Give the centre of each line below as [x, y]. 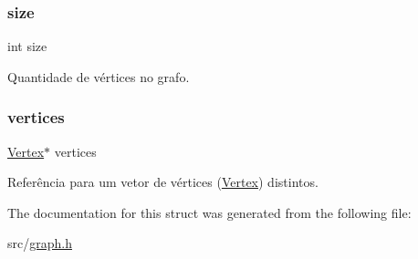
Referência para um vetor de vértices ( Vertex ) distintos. [163, 182]
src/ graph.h [40, 243]
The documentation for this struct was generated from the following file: [209, 212]
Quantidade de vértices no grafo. [99, 76]
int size [27, 46]
